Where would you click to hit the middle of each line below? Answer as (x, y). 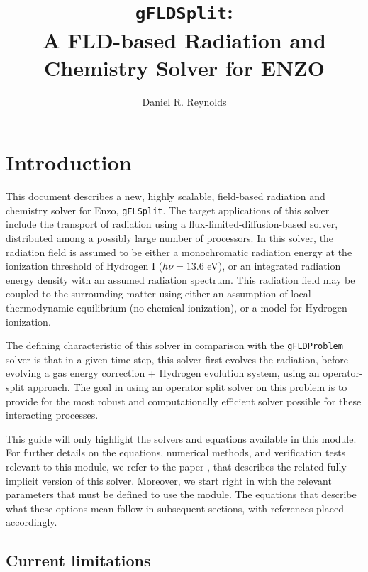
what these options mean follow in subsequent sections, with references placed (175, 508)
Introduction (69, 162)
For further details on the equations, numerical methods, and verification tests (176, 452)
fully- (339, 466)
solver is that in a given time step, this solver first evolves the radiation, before (177, 359)
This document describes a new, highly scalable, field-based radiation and (166, 196)
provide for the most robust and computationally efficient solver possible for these (184, 401)
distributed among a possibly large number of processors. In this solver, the (170, 238)
